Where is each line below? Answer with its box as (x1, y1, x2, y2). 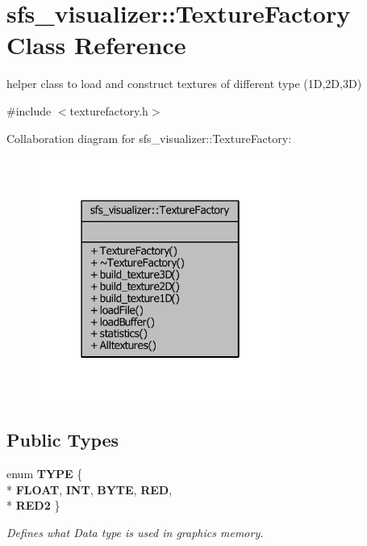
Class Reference (6, 28, 186, 61)
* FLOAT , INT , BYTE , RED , (6, 481, 173, 498)
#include (6, 102, 52, 119)
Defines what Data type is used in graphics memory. (6, 524, 264, 540)
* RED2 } (6, 497, 60, 514)
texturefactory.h (69, 102, 148, 119)
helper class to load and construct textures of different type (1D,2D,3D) (6, 75, 362, 92)
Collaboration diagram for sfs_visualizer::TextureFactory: (6, 129, 292, 146)
